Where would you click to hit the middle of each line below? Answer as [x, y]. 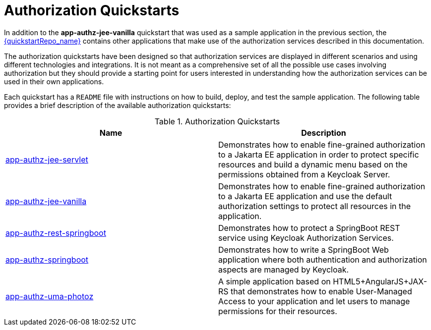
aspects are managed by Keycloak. [284, 269]
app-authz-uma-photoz [50, 296]
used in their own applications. [54, 81]
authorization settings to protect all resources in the [315, 206]
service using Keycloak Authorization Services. [306, 238]
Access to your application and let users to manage [314, 301]
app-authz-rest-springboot [56, 233]
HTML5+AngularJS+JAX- [380, 281]
